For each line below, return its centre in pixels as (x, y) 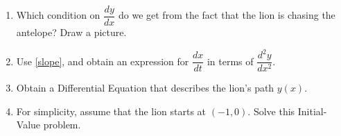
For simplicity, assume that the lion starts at (111, 111)
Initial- (312, 111)
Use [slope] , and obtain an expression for (103, 61)
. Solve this (271, 111)
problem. (62, 125)
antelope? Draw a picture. (71, 32)
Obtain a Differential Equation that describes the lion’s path (145, 88)
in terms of (230, 61)
